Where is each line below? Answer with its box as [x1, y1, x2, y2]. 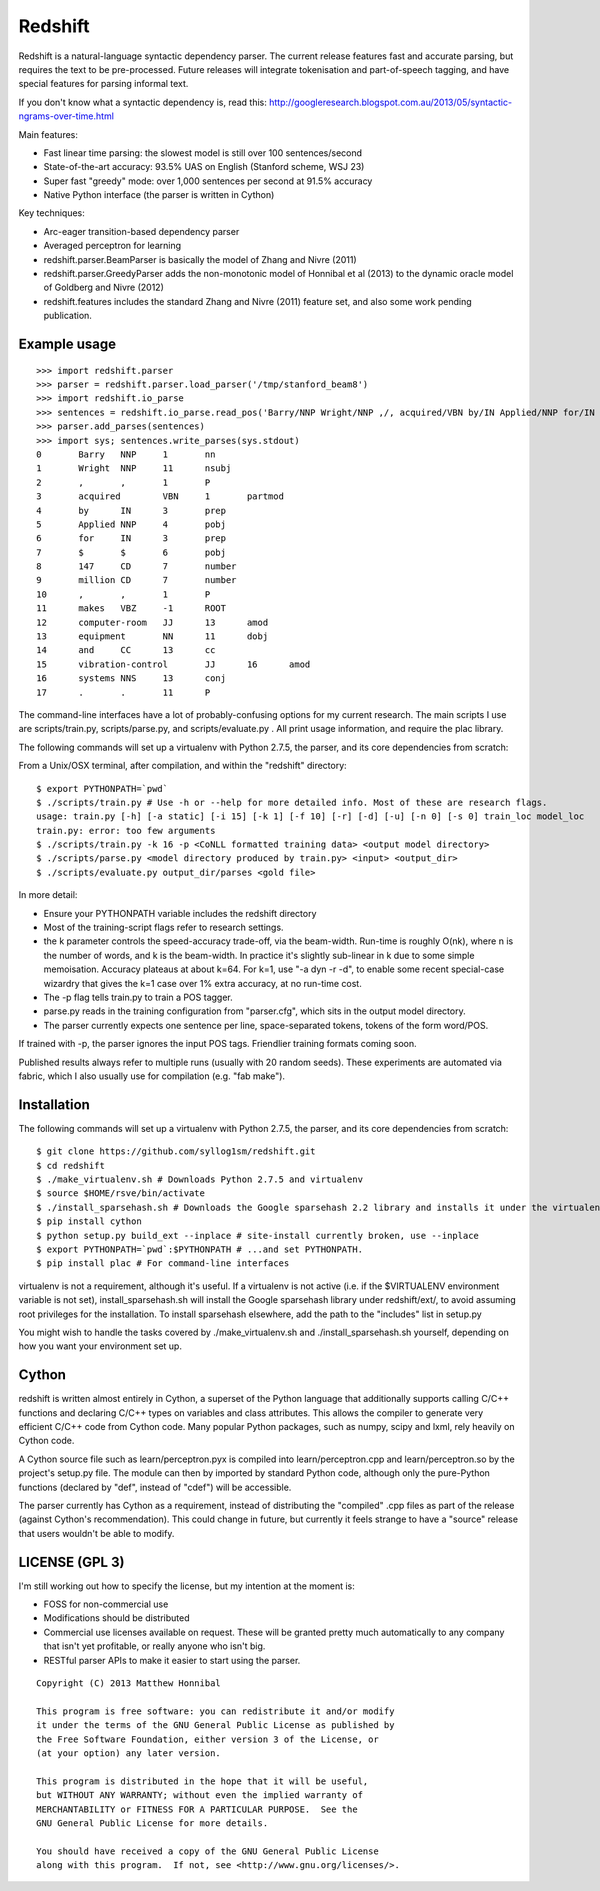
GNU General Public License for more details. [36, 1817, 269, 1829]
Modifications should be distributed [43, 1612, 190, 1624]
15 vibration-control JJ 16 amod [36, 658, 311, 670]
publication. [43, 310, 92, 322]
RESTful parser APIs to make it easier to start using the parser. [43, 1654, 301, 1666]
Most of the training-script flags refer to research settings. [43, 921, 284, 934]
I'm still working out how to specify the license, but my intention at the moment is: [18, 1580, 355, 1592]
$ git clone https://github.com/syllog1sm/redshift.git [36, 1146, 316, 1157]
